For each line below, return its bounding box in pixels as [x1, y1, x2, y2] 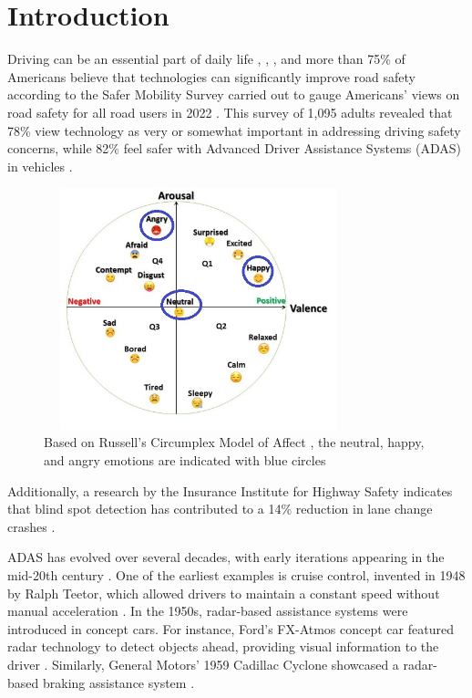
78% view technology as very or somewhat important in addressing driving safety [7, 120, 461, 140]
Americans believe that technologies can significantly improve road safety [7, 67, 416, 86]
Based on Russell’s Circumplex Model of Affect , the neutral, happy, [44, 432, 425, 452]
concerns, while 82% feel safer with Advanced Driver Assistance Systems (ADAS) [7, 139, 462, 158]
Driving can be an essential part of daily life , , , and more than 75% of [7, 49, 405, 68]
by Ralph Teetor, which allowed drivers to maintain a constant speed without [7, 583, 440, 602]
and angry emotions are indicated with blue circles [44, 451, 326, 470]
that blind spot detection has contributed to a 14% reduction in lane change [7, 499, 433, 518]
